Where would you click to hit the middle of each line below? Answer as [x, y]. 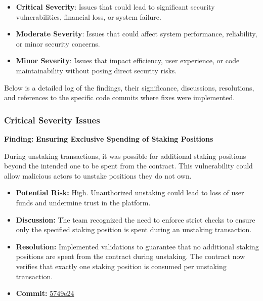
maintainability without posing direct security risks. [96, 70]
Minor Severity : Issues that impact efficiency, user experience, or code [128, 60]
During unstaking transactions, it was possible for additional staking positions [125, 156]
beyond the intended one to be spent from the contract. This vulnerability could [128, 166]
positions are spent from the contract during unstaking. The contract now [130, 256]
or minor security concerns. [58, 43]
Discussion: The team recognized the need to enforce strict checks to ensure [136, 219]
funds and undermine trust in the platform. [83, 202]
